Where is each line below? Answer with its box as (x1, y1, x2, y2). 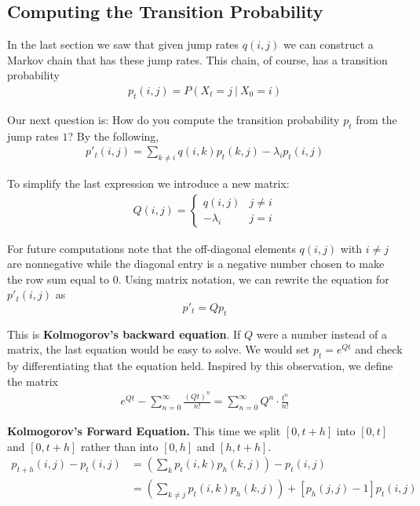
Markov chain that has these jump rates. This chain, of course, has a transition (7, 51, 388, 68)
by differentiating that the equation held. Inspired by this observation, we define (7, 357, 393, 374)
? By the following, (68, 127, 159, 144)
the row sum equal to (7, 270, 109, 287)
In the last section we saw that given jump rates (7, 36, 239, 53)
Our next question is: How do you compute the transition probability (7, 111, 340, 127)
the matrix (7, 372, 58, 389)
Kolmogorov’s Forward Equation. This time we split (7, 423, 281, 439)
